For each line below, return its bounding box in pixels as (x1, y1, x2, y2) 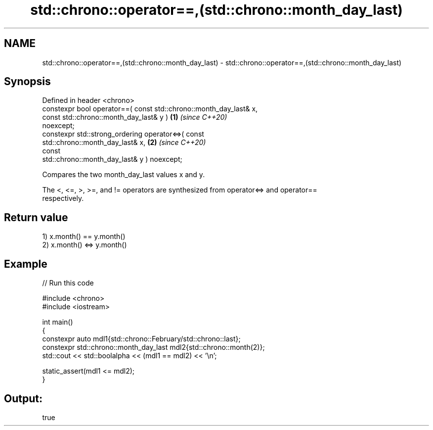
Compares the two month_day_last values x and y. (42, 170, 205, 179)
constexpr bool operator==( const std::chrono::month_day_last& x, (42, 104, 258, 113)
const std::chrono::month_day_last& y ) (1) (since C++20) (42, 113, 227, 122)
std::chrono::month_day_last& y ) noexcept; (42, 155, 182, 164)
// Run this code (42, 279, 94, 287)
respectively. (42, 194, 84, 203)
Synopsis (4, 75, 51, 88)
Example (4, 257, 47, 270)
